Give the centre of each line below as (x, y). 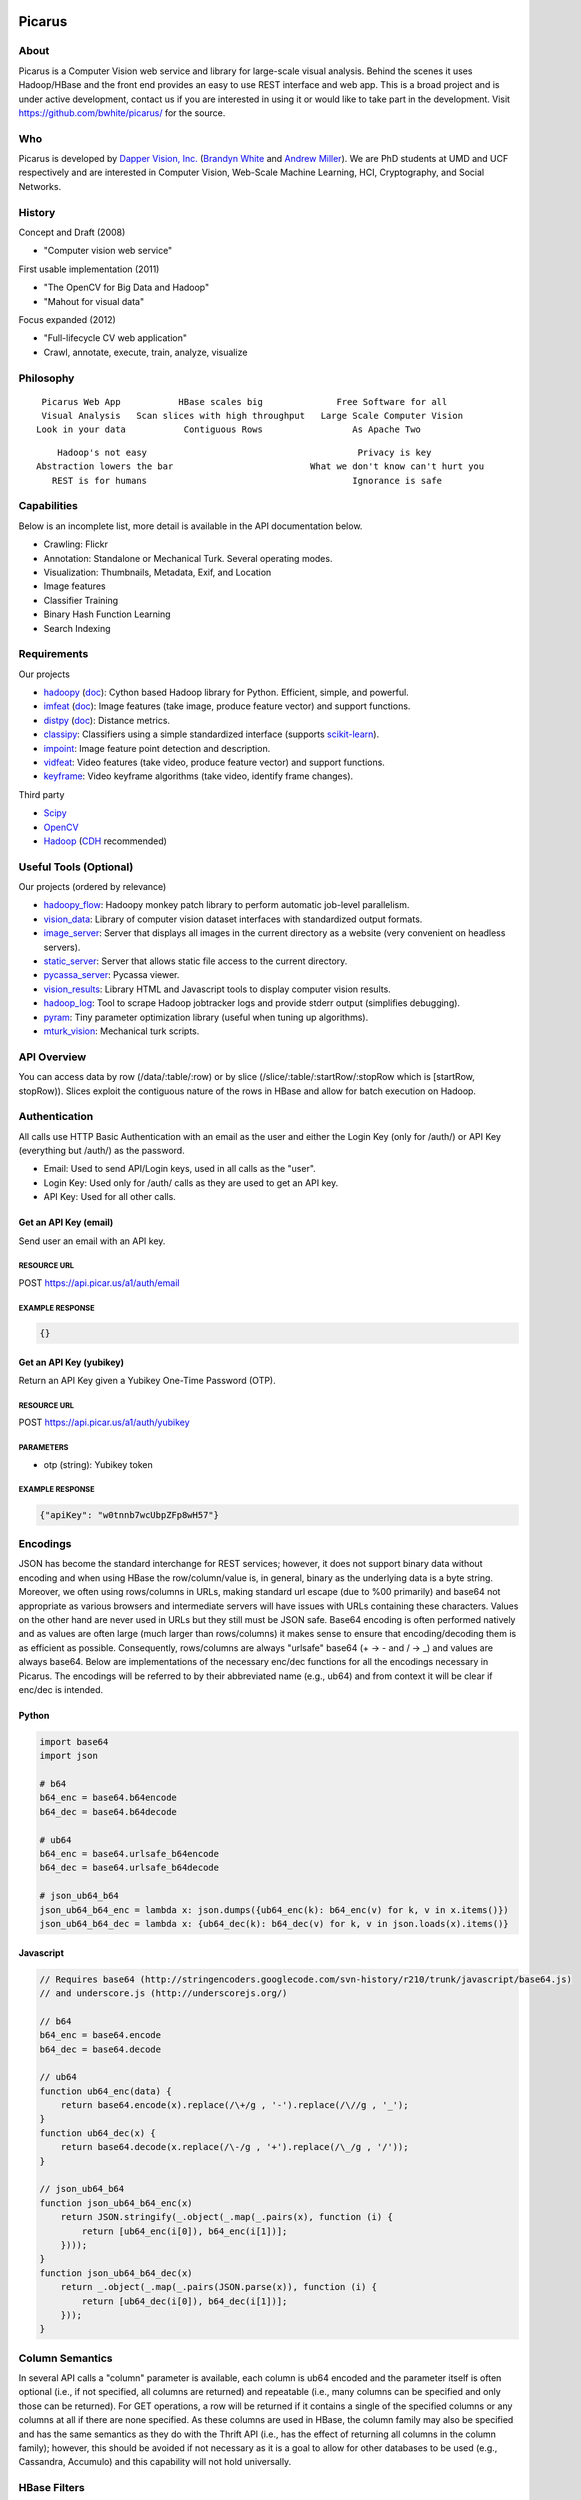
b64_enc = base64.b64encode (108, 1798)
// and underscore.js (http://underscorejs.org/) (163, 1993)
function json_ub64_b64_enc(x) (116, 2203)
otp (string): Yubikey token (98, 1464)
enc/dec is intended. (61, 1689)
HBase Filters (51, 2488)
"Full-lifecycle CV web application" (115, 338)
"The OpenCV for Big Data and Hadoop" (126, 287)
